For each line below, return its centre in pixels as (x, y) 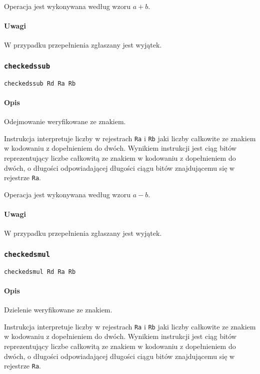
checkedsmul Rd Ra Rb (40, 272)
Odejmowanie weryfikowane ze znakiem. (65, 121)
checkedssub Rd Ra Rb (40, 83)
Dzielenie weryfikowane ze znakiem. (58, 310)
